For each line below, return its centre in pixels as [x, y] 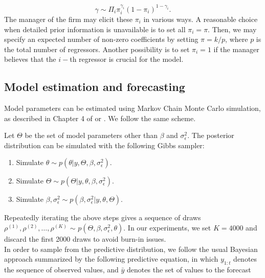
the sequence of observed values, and [61, 270]
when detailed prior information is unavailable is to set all [95, 29]
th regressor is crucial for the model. [127, 59]
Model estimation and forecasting [95, 87]
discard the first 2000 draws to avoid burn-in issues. [85, 239]
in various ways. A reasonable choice [201, 19]
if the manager [236, 49]
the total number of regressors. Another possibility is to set [97, 49]
